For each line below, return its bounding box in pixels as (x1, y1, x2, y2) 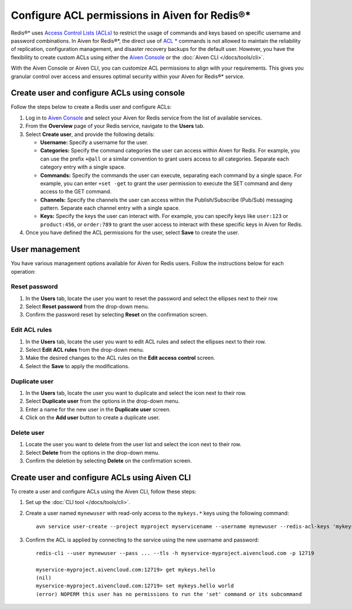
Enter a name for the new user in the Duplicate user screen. (25, 406, 171, 413)
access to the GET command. (40, 188, 111, 195)
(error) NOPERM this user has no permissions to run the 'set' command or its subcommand (36, 591, 302, 597)
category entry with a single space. (40, 164, 126, 171)
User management (11, 244, 80, 254)
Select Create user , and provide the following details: (25, 131, 155, 138)
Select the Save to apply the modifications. (25, 362, 130, 369)
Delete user (11, 428, 45, 437)
